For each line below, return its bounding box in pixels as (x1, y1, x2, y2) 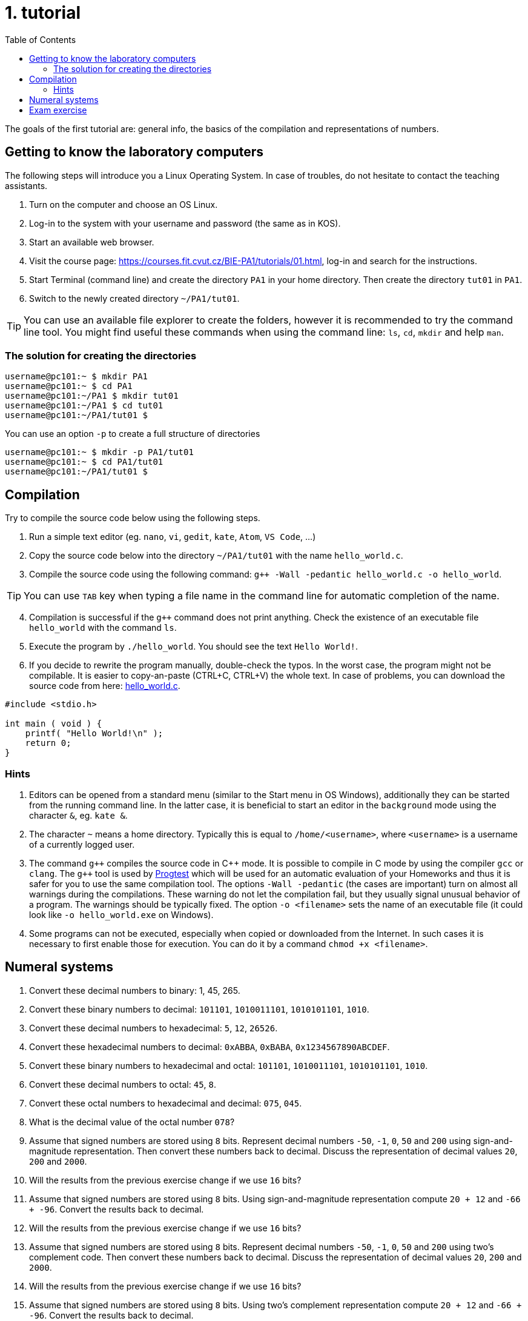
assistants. (5, 180, 48, 191)
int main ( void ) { (5, 719, 102, 729)
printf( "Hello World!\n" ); (25, 728, 163, 739)
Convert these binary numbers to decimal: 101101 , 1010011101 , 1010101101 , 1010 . (29, 1003, 369, 1014)
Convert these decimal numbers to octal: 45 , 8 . (29, 1079, 217, 1090)
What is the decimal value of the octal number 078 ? (29, 1116, 235, 1127)
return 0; (25, 738, 71, 748)
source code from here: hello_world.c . (29, 680, 180, 691)
